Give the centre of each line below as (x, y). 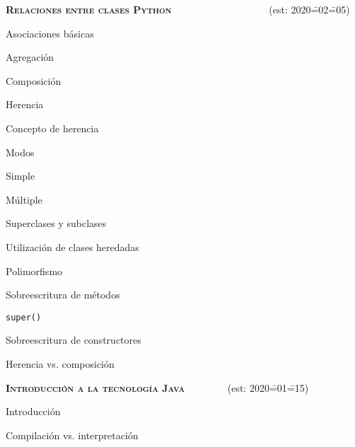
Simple (21, 176)
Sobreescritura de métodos (63, 295)
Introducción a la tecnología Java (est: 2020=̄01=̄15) (157, 387)
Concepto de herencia (52, 128)
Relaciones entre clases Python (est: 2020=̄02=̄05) (178, 9)
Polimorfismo (34, 271)
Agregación (30, 57)
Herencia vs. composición (60, 363)
